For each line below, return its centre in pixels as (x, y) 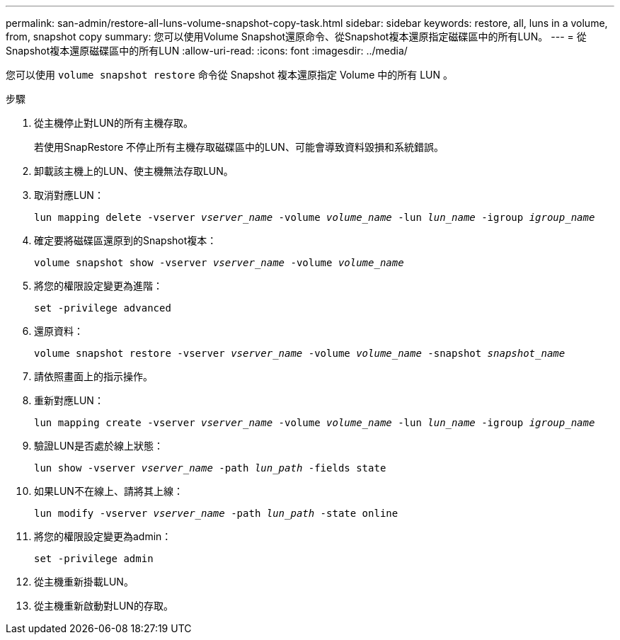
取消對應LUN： (69, 195)
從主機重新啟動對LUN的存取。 (104, 606)
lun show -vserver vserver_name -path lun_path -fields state (210, 468)
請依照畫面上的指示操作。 (93, 376)
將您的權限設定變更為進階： (98, 286)
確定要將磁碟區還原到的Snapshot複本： (126, 240)
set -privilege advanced (103, 308)
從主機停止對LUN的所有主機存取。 (114, 123)
